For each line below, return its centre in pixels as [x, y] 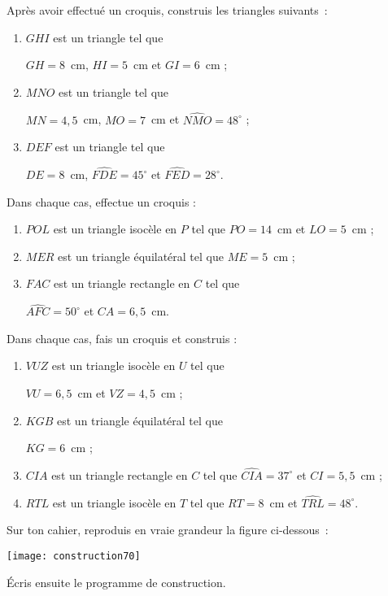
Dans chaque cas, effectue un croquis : [101, 201]
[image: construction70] [74, 556]
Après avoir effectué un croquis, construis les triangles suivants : [167, 10]
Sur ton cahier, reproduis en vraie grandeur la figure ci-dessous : [168, 530]
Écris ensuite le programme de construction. [116, 582]
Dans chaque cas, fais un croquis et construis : [122, 338]
